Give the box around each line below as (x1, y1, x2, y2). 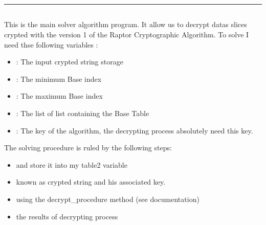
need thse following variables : (4, 39, 98, 50)
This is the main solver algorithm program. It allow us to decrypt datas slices (4, 19, 247, 30)
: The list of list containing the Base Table (16, 107, 149, 118)
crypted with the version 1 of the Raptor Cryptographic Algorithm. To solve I (4, 29, 249, 39)
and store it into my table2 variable (16, 159, 127, 170)
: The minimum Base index (16, 73, 102, 84)
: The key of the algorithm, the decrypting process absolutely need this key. (16, 125, 253, 136)
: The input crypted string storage (16, 56, 123, 67)
